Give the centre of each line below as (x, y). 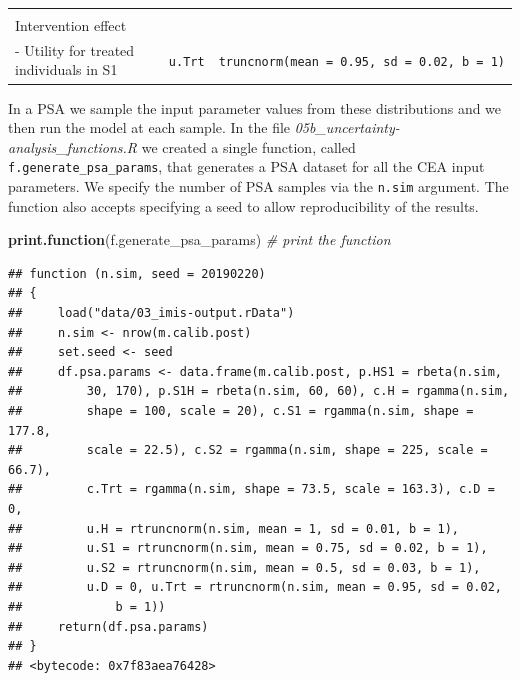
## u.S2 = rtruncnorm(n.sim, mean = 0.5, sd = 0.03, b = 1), (244, 567)
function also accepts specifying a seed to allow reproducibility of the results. (243, 205)
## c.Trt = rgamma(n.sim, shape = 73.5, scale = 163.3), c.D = (251, 489)
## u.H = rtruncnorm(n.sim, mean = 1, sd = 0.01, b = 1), (234, 528)
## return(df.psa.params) (108, 626)
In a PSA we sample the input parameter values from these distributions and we (255, 107)
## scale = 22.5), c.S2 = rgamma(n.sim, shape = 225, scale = (248, 450)
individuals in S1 (66, 69)
